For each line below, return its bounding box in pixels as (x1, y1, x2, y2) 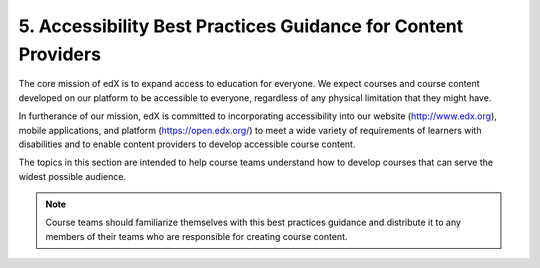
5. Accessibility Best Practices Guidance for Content (18, 15, 464, 37)
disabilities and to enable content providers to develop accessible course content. (18, 138, 356, 150)
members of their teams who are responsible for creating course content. (45, 230, 349, 242)
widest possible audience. (18, 170, 127, 182)
